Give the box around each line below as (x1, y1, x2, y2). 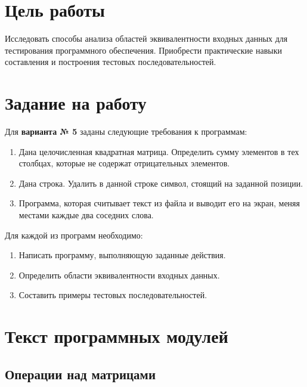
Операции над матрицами (5, 364, 156, 383)
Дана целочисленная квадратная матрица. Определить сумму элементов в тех (18, 145, 299, 157)
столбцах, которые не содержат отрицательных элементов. (18, 157, 230, 169)
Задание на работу (5, 91, 147, 115)
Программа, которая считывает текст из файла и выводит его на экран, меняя (18, 197, 300, 209)
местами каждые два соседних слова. (18, 209, 154, 221)
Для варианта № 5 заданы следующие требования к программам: (5, 125, 247, 138)
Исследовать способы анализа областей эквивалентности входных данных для (5, 32, 288, 45)
